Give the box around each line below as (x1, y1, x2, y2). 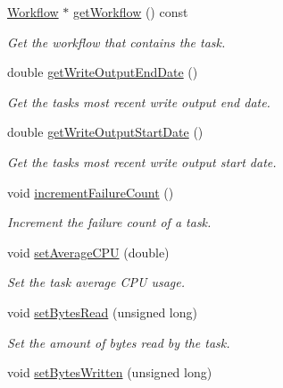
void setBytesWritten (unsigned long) (7, 363, 212, 382)
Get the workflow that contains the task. (7, 32, 226, 51)
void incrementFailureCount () (7, 182, 174, 201)
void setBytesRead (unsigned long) (7, 302, 197, 321)
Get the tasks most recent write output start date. (7, 152, 277, 171)
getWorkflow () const (72, 3, 188, 21)
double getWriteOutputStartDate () (7, 122, 204, 141)
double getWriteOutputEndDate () (7, 63, 198, 81)
